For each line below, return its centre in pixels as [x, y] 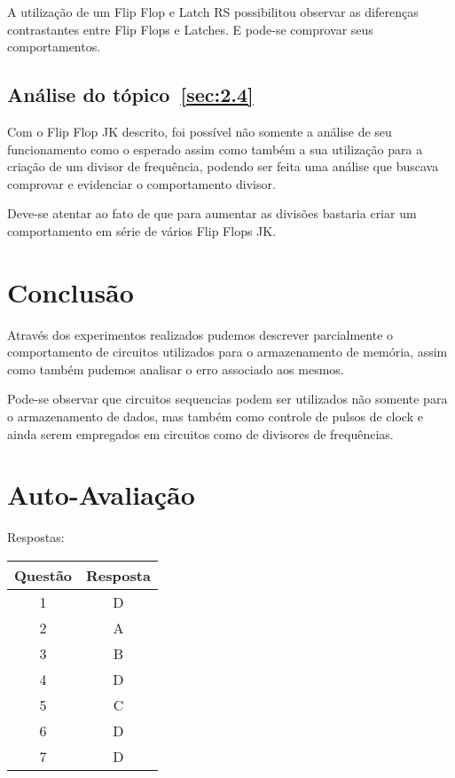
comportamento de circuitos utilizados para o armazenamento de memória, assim [227, 352]
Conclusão [71, 291]
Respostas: [36, 537]
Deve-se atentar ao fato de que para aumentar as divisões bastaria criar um [212, 213]
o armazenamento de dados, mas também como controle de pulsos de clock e [215, 417]
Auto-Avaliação [101, 495]
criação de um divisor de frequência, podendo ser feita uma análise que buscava [223, 166]
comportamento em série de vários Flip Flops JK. [142, 230]
